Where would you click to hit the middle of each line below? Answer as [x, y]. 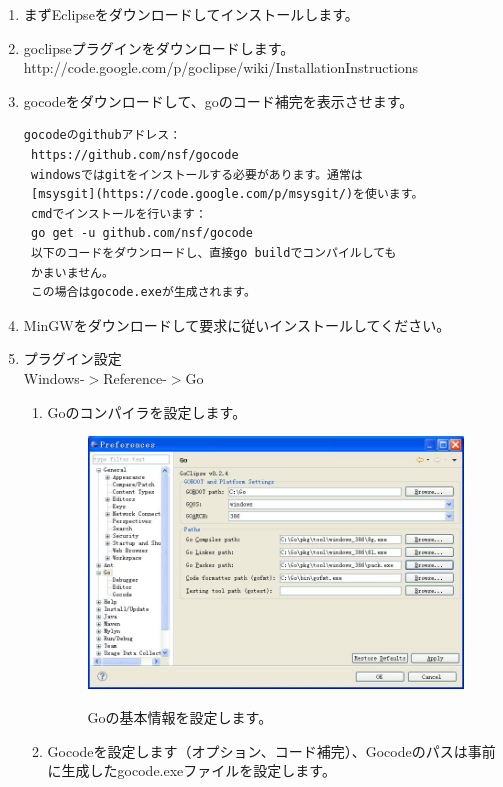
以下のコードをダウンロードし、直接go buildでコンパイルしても [213, 252]
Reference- [135, 377]
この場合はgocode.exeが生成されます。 [143, 292]
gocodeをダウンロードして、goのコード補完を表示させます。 [218, 100]
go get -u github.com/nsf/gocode [141, 233]
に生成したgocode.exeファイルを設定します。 [191, 770]
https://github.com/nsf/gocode [134, 154]
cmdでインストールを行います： [118, 213]
